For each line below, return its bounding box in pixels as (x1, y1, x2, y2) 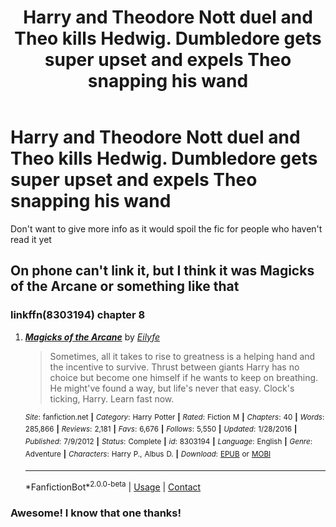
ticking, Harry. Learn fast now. (49, 392, 175, 405)
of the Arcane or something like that (10, 278, 240, 295)
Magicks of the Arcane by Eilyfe (24, 331, 161, 343)
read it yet (10, 233, 52, 245)
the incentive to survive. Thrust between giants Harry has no (49, 361, 300, 373)
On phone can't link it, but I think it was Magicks (10, 262, 315, 280)
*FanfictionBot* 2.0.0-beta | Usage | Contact (24, 479, 202, 493)
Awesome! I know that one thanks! (10, 506, 182, 520)
